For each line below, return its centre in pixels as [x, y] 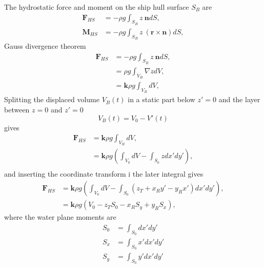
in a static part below [161, 99]
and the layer [239, 99]
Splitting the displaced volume [52, 99]
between [17, 109]
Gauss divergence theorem [45, 46]
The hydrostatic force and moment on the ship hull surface [97, 7]
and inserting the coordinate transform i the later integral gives [104, 174]
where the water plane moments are [60, 217]
